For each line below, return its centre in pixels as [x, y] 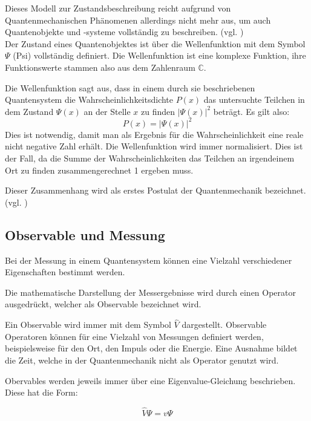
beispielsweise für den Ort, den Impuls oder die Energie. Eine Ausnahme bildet [151, 348]
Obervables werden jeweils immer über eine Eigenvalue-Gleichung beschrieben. [150, 380]
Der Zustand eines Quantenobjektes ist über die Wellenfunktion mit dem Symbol [155, 43]
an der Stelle [107, 111]
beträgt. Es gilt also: [251, 111]
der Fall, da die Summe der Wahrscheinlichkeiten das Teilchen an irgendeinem [150, 158]
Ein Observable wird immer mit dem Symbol [88, 325]
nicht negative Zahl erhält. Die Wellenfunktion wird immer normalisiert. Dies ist [154, 146]
